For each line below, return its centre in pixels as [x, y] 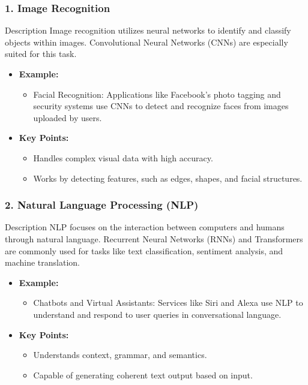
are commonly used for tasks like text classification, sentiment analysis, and [144, 250]
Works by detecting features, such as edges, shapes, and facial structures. [168, 178]
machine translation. [42, 262]
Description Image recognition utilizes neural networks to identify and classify [148, 30]
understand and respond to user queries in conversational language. [157, 314]
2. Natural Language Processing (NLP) [102, 205]
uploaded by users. [68, 117]
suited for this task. [41, 54]
